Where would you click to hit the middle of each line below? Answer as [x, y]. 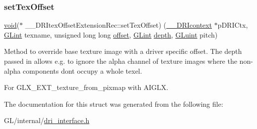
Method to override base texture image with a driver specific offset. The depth [123, 51]
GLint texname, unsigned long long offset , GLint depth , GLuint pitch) [111, 34]
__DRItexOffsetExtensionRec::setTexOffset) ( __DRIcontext [118, 25]
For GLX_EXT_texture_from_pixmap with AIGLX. [86, 87]
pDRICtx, [233, 25]
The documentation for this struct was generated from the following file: [114, 104]
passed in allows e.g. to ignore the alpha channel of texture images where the [121, 61]
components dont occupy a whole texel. [82, 70]
